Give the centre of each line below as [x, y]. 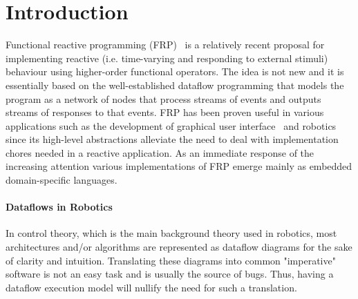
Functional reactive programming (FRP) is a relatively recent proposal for [165, 45]
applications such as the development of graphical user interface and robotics [171, 125]
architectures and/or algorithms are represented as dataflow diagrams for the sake [179, 247]
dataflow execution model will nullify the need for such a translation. [151, 287]
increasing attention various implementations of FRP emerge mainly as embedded [179, 166]
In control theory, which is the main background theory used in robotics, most [171, 233]
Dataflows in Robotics [59, 207]
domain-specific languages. [62, 180]
